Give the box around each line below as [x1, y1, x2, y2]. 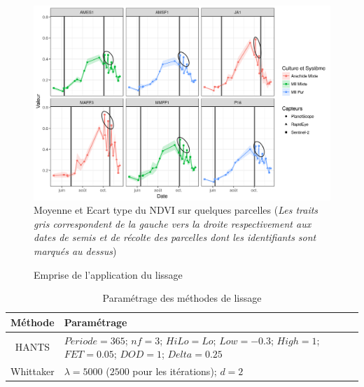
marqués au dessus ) [34, 244, 117, 258]
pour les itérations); [132, 364, 217, 379]
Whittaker [10, 364, 55, 379]
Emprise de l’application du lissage [34, 267, 183, 282]
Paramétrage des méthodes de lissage [102, 291, 262, 305]
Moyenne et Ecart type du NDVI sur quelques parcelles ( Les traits [34, 203, 318, 217]
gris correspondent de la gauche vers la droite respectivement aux [34, 216, 311, 231]
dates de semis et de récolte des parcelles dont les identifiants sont [34, 230, 316, 244]
